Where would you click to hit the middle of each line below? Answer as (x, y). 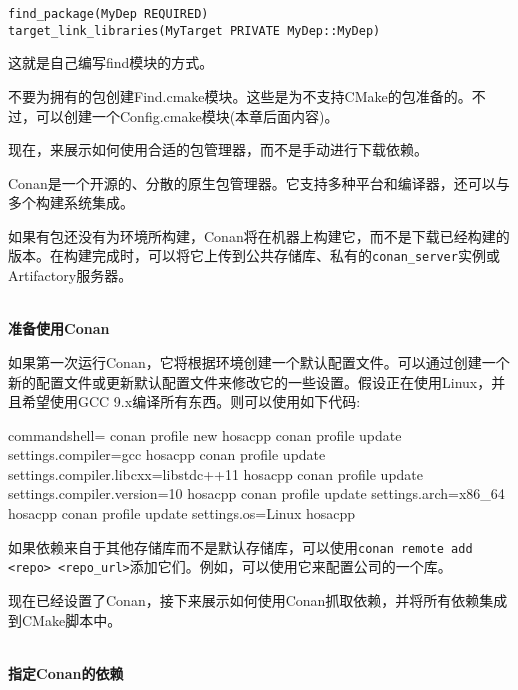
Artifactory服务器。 (70, 275)
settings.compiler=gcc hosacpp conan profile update (167, 454)
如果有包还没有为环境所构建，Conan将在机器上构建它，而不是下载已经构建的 (259, 235)
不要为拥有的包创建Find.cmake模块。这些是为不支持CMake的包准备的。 (240, 95)
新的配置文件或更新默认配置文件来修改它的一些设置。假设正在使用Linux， (250, 381)
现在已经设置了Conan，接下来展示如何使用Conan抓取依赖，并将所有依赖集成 (258, 599)
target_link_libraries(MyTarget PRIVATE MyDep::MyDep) (194, 30)
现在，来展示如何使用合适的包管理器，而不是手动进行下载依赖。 (218, 149)
